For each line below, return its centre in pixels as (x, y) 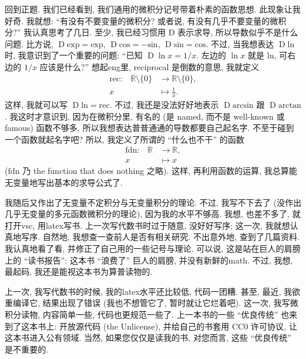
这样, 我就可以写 (36, 104)
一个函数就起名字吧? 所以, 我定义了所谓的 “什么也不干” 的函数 (125, 139)
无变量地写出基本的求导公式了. (64, 182)
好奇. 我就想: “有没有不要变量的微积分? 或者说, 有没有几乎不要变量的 (137, 20)
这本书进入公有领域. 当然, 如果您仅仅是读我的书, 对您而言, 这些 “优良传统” (148, 337)
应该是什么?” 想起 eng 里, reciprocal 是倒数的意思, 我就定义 (149, 66)
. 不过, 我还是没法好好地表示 (164, 104)
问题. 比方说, (29, 43)
